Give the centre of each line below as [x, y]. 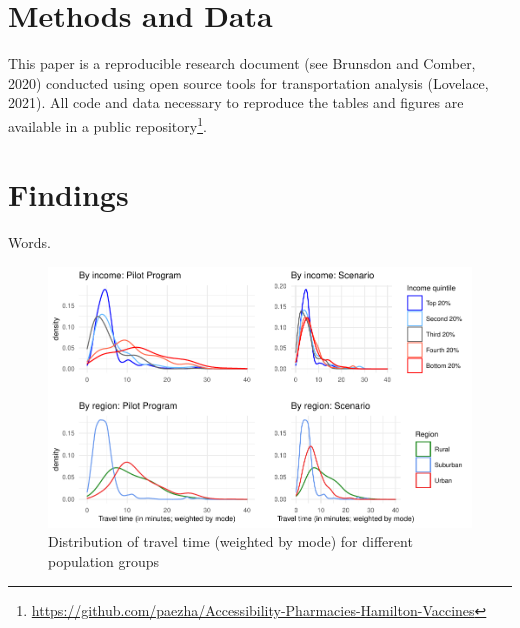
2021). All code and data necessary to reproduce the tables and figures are [236, 102]
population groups [103, 560]
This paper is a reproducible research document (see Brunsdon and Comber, [242, 63]
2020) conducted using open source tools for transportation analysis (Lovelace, [248, 82]
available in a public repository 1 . [107, 124]
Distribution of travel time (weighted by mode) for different [230, 541]
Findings [68, 194]
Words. [29, 242]
